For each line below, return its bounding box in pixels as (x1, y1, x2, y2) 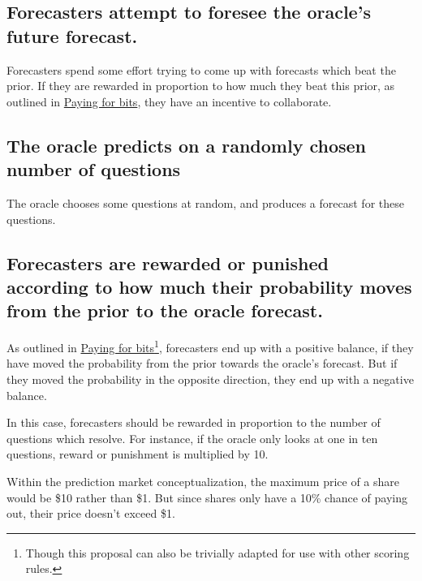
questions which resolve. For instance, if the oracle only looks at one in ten (6, 429, 378, 446)
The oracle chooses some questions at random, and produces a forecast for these (6, 194, 404, 211)
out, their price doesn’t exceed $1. (6, 505, 175, 522)
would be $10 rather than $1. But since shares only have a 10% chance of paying (6, 488, 408, 506)
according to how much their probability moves (6, 273, 412, 299)
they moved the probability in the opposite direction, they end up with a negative (6, 370, 414, 387)
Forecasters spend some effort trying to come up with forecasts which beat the (6, 61, 396, 78)
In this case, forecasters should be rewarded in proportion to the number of (6, 414, 381, 431)
